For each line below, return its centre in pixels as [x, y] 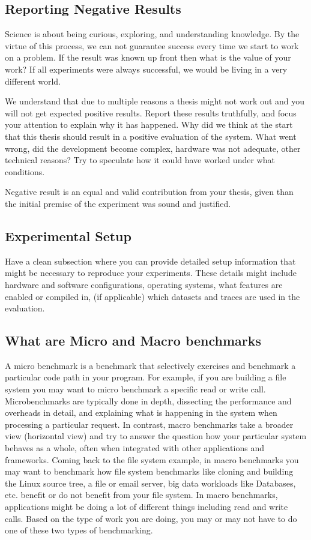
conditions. [25, 171]
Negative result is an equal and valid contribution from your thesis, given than [149, 192]
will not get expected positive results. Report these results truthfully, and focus [151, 112]
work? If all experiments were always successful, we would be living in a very [146, 69]
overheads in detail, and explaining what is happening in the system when [141, 412]
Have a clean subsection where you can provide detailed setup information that [150, 261]
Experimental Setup [68, 235]
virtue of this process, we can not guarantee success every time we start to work [152, 45]
